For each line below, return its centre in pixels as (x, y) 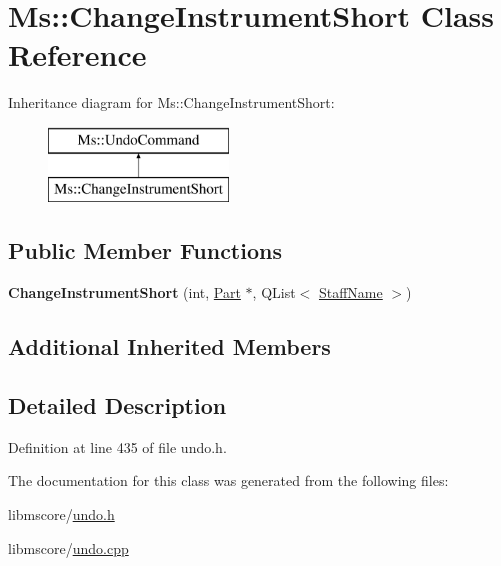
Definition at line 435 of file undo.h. (117, 446)
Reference (77, 54)
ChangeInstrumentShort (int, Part (124, 292)
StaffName (350, 292)
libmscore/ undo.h (61, 514)
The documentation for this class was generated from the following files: (228, 480)
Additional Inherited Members (169, 346)
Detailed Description (117, 405)
